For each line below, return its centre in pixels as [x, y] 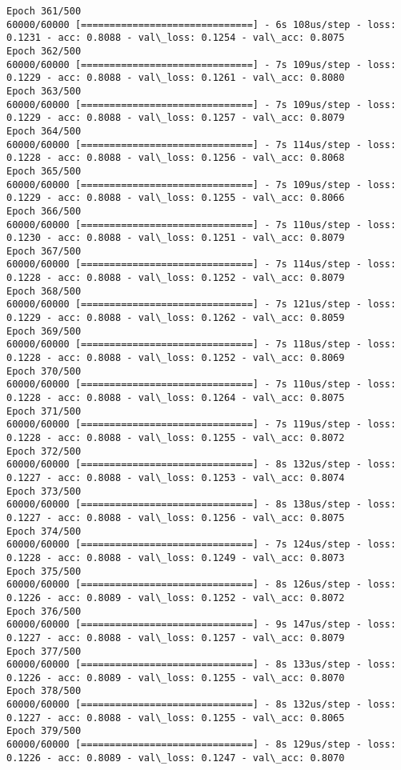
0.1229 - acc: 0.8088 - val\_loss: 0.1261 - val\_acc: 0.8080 [176, 78]
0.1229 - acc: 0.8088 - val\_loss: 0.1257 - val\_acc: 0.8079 [176, 118]
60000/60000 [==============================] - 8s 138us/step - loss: [201, 505]
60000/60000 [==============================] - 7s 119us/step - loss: [201, 425]
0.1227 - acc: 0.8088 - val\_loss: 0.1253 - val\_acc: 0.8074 [176, 477]
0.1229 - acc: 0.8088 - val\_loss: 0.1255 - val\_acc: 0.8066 [176, 198]
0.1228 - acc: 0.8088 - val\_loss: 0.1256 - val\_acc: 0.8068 [176, 158]
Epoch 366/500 [44, 211]
